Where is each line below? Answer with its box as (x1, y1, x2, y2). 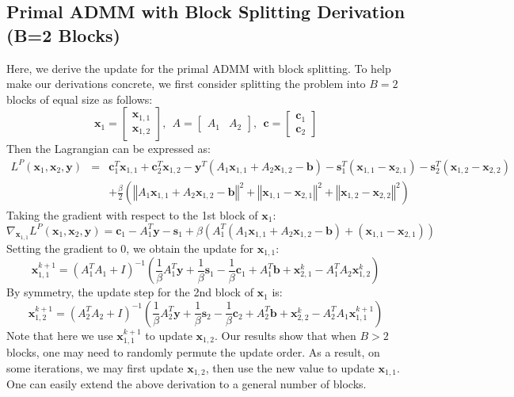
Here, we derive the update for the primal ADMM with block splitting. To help (6, 59, 391, 76)
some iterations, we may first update (6, 359, 184, 376)
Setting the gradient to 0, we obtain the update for (6, 239, 253, 256)
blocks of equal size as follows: (6, 90, 153, 107)
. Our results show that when (215, 326, 356, 343)
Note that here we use (6, 326, 113, 343)
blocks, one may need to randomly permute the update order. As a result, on (6, 344, 380, 361)
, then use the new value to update (205, 359, 375, 376)
